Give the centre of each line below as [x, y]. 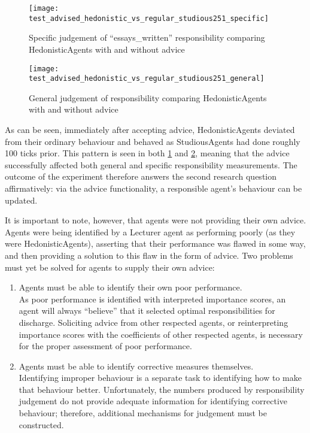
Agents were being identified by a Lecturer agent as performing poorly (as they [150, 231]
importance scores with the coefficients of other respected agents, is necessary [161, 334]
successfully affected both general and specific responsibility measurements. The [151, 164]
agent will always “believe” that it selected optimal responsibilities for [147, 311]
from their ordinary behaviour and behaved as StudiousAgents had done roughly [153, 141]
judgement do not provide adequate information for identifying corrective [153, 401]
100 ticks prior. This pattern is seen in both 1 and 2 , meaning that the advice [147, 153]
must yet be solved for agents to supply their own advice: [110, 267]
